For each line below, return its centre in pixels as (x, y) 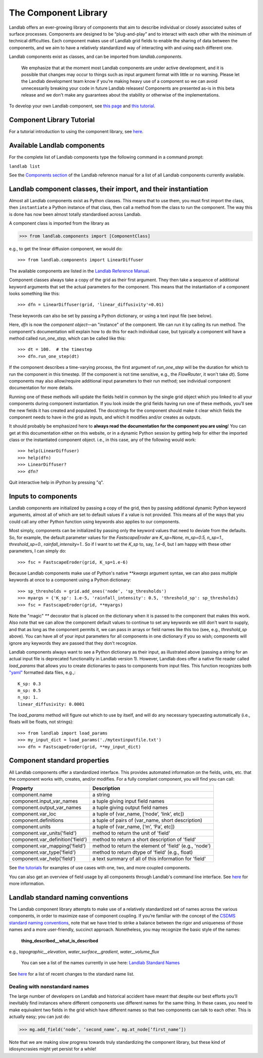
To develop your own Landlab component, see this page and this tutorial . (82, 106)
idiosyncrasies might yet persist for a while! (53, 1049)
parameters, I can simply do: (38, 551)
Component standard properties (59, 760)
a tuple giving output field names (130, 808)
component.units (31, 827)
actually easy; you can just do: (39, 1017)
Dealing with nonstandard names (49, 986)
